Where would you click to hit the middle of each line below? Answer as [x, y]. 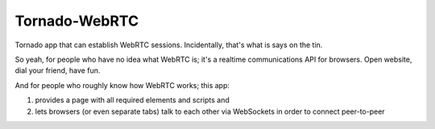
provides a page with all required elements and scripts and [132, 100]
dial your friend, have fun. [58, 71]
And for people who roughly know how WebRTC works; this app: [122, 85]
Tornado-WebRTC [77, 21]
